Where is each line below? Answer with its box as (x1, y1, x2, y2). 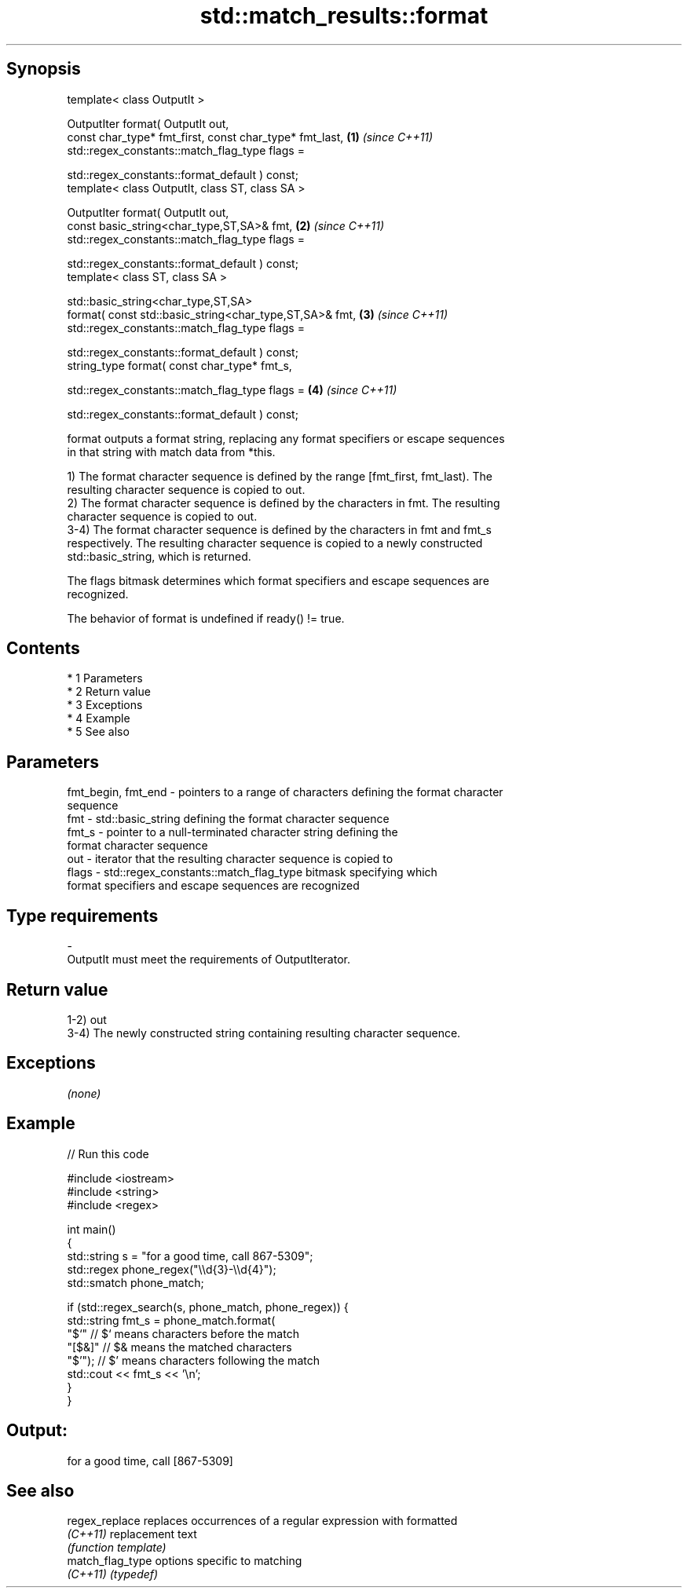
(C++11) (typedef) (67, 1567, 159, 1581)
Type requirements (6, 905, 159, 926)
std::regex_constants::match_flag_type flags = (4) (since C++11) (67, 382, 397, 397)
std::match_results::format (199, 2, 489, 29)
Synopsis (6, 59, 81, 79)
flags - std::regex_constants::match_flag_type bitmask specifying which (67, 865, 437, 879)
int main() (67, 1222, 116, 1236)
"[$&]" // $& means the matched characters (67, 1340, 292, 1354)
